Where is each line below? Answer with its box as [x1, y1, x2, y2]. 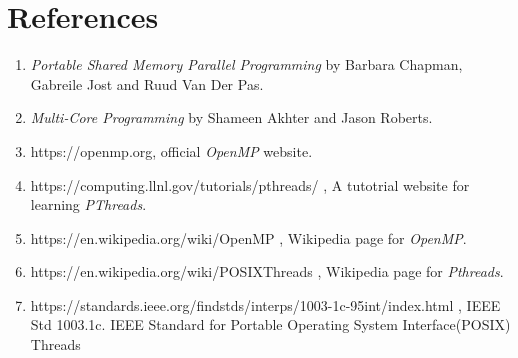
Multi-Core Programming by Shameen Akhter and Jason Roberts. [30, 107, 433, 128]
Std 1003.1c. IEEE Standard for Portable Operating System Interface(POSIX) [30, 314, 511, 335]
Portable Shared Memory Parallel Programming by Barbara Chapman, [30, 54, 463, 75]
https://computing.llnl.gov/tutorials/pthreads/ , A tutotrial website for [30, 174, 470, 195]
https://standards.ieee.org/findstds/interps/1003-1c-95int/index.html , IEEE [30, 294, 501, 315]
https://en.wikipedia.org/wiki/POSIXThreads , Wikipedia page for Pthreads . [30, 261, 504, 282]
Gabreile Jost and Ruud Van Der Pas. [30, 73, 264, 94]
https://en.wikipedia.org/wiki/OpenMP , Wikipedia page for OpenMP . [30, 227, 467, 248]
